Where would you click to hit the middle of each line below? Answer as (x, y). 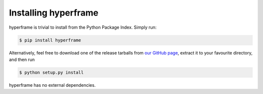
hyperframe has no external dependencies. (52, 85)
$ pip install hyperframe (50, 40)
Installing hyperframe (54, 13)
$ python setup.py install (51, 72)
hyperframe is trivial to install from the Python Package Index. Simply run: (83, 27)
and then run (22, 59)
